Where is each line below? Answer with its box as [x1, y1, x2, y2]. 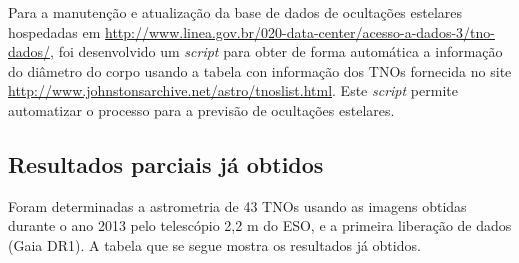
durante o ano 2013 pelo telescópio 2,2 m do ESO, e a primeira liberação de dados [8, 215, 512, 236]
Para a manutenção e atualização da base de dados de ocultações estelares [8, 2, 463, 22]
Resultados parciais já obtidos [8, 148, 324, 179]
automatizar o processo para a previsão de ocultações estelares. [8, 99, 395, 120]
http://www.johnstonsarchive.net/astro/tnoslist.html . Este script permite [8, 80, 458, 101]
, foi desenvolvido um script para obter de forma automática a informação [50, 41, 503, 62]
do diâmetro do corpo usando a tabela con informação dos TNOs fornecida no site [8, 60, 512, 81]
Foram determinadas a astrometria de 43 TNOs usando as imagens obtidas [8, 195, 467, 216]
